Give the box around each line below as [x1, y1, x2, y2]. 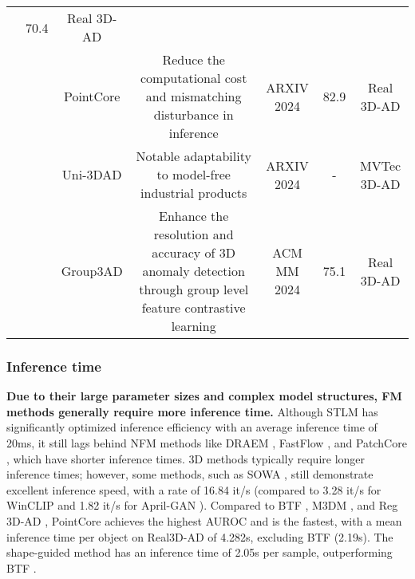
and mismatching [145, 87, 242, 105]
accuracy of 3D [152, 243, 236, 262]
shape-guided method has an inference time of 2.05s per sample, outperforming [6, 544, 393, 561]
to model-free [156, 165, 231, 183]
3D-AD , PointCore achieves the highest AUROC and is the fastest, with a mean [6, 512, 402, 529]
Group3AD [61, 262, 123, 280]
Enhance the [159, 207, 229, 225]
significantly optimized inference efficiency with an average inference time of [6, 419, 377, 435]
